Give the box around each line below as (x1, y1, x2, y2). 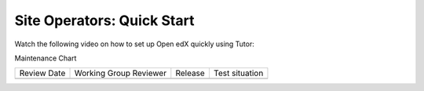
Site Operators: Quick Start (14, 12, 195, 29)
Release (175, 67, 206, 78)
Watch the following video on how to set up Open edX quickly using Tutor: (14, 39, 255, 49)
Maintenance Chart (14, 53, 77, 63)
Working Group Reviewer (74, 67, 167, 78)
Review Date (19, 67, 66, 78)
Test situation (213, 67, 264, 78)
